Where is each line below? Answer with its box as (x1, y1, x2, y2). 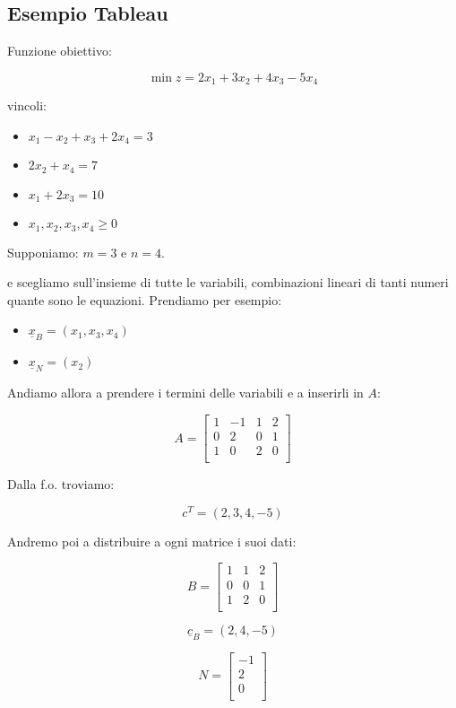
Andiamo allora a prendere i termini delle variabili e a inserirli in (7, 383, 364, 402)
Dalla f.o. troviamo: (7, 475, 115, 494)
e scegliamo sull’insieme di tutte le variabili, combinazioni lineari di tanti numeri (7, 273, 449, 292)
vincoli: (7, 96, 47, 115)
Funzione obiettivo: (7, 41, 112, 60)
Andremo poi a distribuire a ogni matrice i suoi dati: (7, 531, 297, 550)
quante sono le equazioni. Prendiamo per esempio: (7, 290, 282, 309)
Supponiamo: (7, 242, 79, 261)
